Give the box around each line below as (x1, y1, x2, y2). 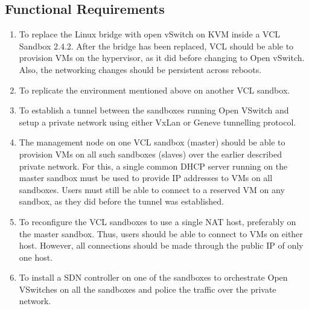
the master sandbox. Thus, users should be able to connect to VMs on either (19, 227, 303, 240)
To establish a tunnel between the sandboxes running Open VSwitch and (19, 104, 289, 116)
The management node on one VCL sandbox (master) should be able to (19, 136, 285, 148)
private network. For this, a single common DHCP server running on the (19, 159, 288, 172)
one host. (19, 250, 53, 263)
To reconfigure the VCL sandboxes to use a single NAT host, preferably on (19, 215, 296, 228)
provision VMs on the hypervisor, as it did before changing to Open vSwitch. (19, 51, 305, 64)
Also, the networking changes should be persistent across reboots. (19, 63, 262, 75)
